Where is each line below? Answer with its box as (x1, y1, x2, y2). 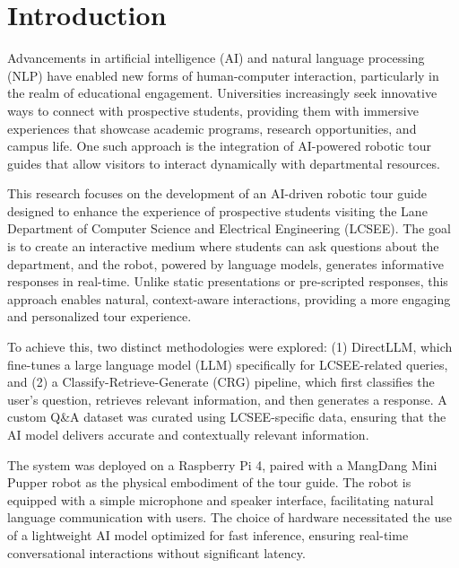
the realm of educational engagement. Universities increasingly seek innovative (7, 83, 437, 102)
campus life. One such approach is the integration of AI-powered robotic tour (7, 136, 431, 155)
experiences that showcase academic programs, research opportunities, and (7, 118, 417, 137)
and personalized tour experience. (7, 307, 192, 326)
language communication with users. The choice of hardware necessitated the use (7, 508, 452, 527)
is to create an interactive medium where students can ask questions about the (7, 237, 439, 256)
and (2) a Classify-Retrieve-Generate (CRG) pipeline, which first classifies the (7, 372, 435, 391)
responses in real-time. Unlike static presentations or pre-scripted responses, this (7, 272, 448, 291)
